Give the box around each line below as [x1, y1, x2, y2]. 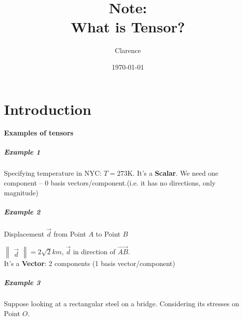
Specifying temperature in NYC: [4, 168, 102, 178]
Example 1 [4, 147, 40, 157]
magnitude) [4, 187, 39, 197]
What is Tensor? [70, 17, 185, 37]
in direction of [73, 246, 116, 256]
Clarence [115, 45, 141, 55]
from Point [54, 229, 87, 239]
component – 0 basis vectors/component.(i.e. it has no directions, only [4, 178, 216, 188]
